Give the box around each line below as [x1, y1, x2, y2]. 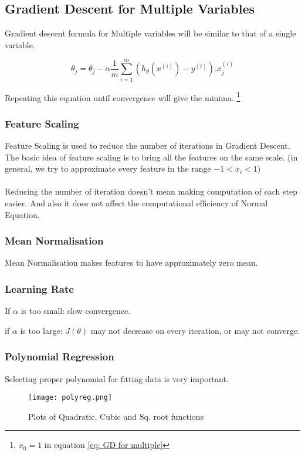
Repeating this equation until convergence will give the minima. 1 [5, 89, 240, 103]
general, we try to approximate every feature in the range [5, 162, 211, 175]
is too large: [20, 324, 63, 336]
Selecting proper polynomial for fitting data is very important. [5, 372, 229, 384]
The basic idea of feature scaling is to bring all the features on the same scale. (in [5, 150, 298, 163]
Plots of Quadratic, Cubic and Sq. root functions [28, 410, 204, 422]
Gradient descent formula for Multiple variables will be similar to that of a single [5, 27, 296, 39]
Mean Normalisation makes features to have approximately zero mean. [5, 256, 258, 269]
